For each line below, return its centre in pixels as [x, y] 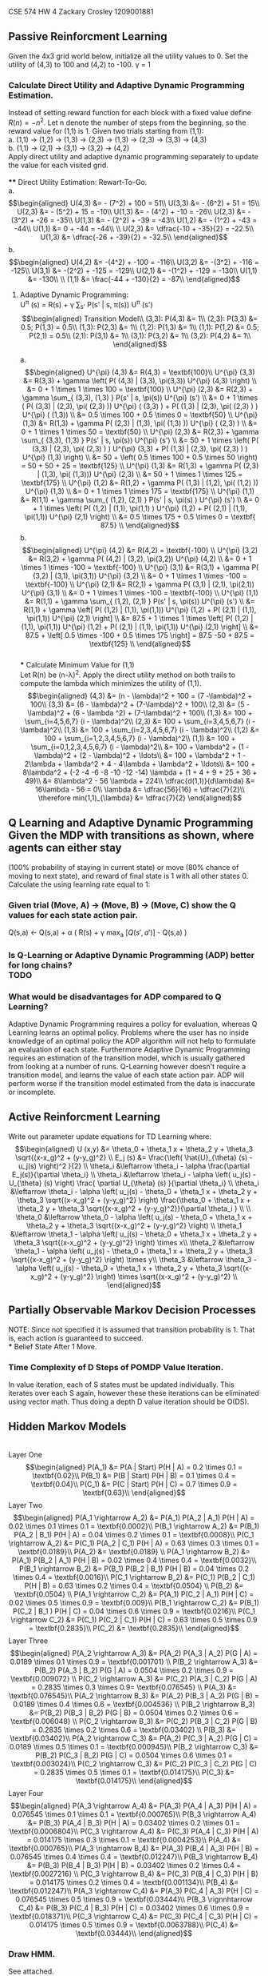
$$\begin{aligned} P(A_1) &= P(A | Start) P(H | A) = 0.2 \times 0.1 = [134, 1467]
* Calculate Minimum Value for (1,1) [77, 665]
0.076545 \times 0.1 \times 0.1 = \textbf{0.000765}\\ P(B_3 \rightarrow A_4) [134, 1814]
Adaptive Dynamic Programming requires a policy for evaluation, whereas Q [133, 1024]
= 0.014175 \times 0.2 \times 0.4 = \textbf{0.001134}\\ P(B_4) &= [134, 1882]
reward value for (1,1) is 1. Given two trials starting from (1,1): [106, 130]
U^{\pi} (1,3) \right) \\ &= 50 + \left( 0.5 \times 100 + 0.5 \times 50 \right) [140, 457]
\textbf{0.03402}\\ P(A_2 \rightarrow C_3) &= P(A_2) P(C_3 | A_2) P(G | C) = [134, 1738]
